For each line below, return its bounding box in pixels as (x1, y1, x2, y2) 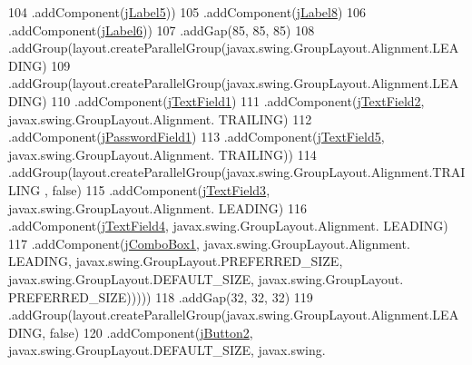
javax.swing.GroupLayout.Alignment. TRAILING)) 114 (8, 144, 317, 163)
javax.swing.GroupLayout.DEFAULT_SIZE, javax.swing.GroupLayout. (8, 269, 404, 288)
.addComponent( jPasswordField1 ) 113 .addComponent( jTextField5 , (8, 127, 385, 146)
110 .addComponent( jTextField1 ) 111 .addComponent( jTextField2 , (51, 91, 425, 110)
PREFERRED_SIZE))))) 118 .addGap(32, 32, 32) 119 (8, 287, 313, 306)
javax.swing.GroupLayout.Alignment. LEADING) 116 (8, 198, 307, 217)
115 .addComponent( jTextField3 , (85, 180, 270, 199)
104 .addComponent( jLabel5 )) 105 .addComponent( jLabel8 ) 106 (8, 3, 367, 21)
